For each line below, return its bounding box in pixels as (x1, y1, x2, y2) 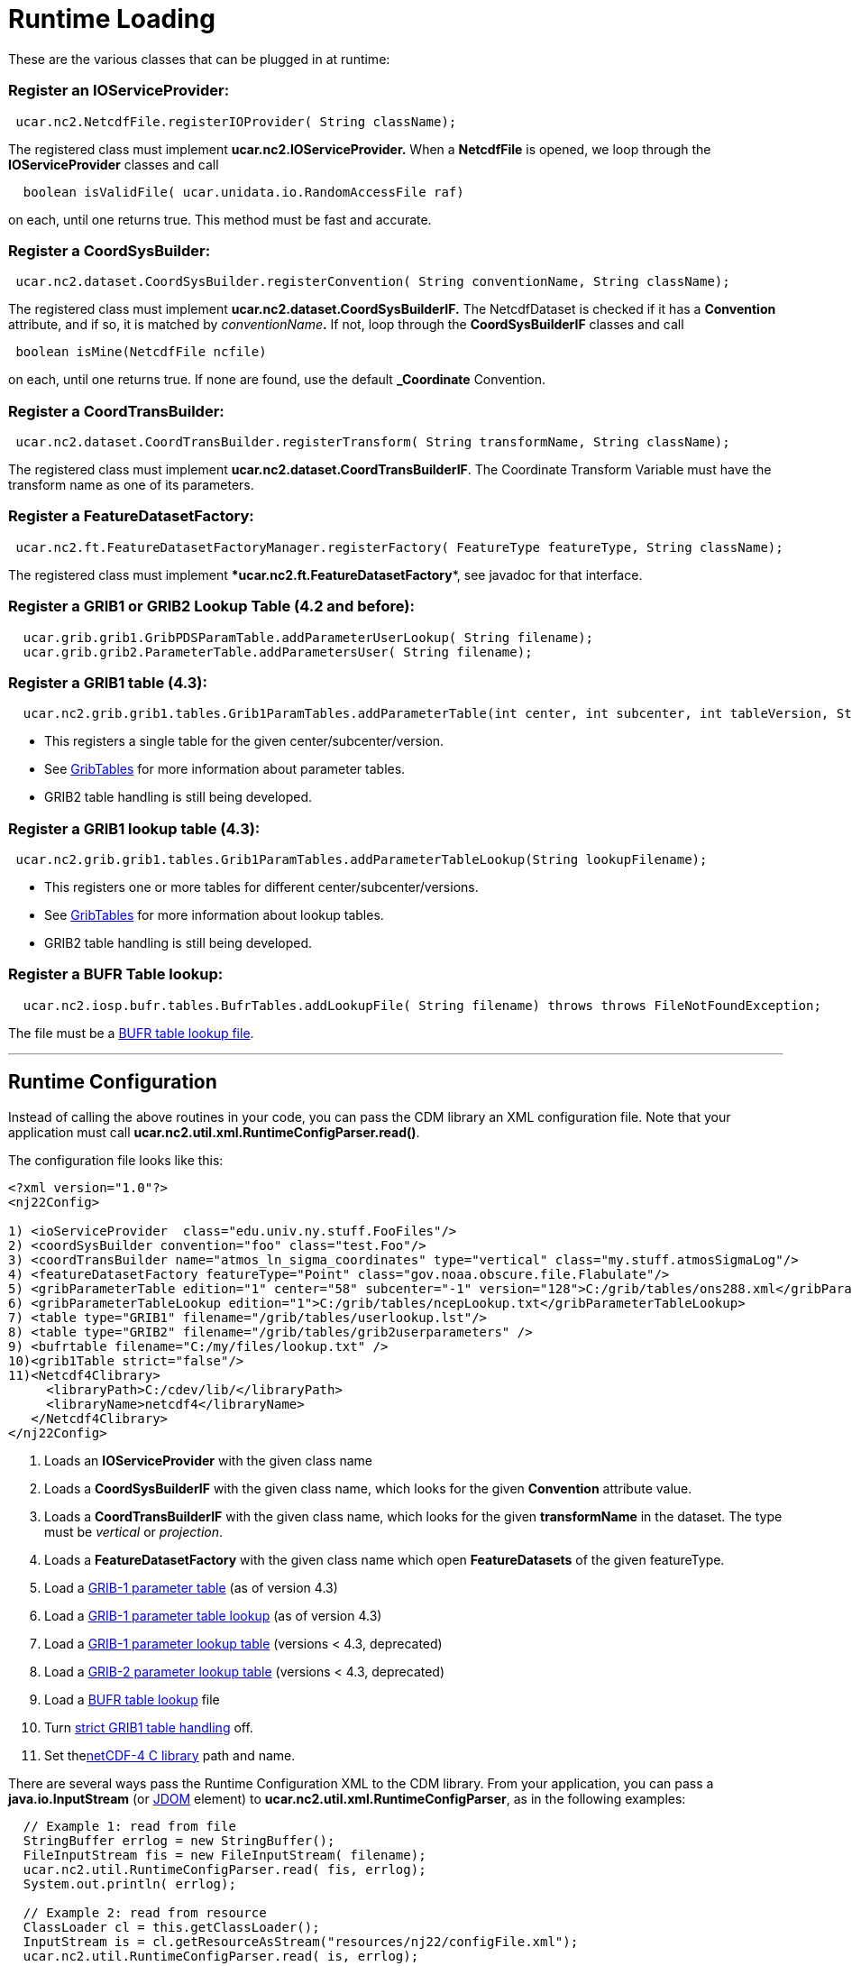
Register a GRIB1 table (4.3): (8, 673, 207, 692)
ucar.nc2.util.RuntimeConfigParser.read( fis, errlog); (23, 1861, 426, 1877)
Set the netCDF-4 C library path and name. (44, 1747, 296, 1763)
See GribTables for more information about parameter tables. (44, 761, 406, 777)
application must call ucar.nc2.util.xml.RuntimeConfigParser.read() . (8, 1124, 420, 1140)
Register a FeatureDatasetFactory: (8, 507, 254, 526)
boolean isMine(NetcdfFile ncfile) (15, 345, 267, 360)
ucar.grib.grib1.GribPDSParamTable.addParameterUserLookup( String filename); (23, 629, 594, 645)
